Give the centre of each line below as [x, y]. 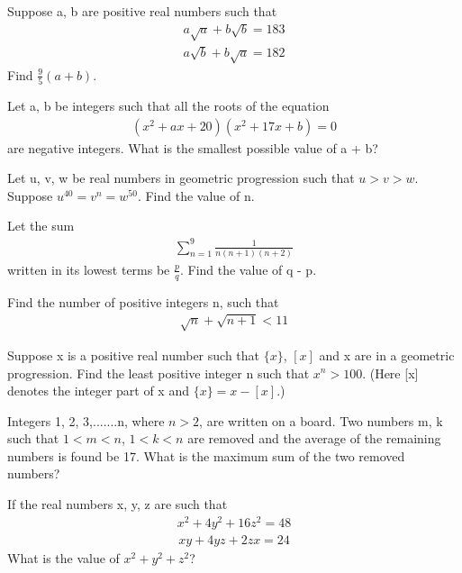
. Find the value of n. [196, 195]
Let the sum [41, 226]
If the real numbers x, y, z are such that [118, 504]
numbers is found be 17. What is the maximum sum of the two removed [206, 455]
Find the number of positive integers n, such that [143, 301]
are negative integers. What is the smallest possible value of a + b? [193, 147]
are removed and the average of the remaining [314, 438]
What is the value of [63, 557]
